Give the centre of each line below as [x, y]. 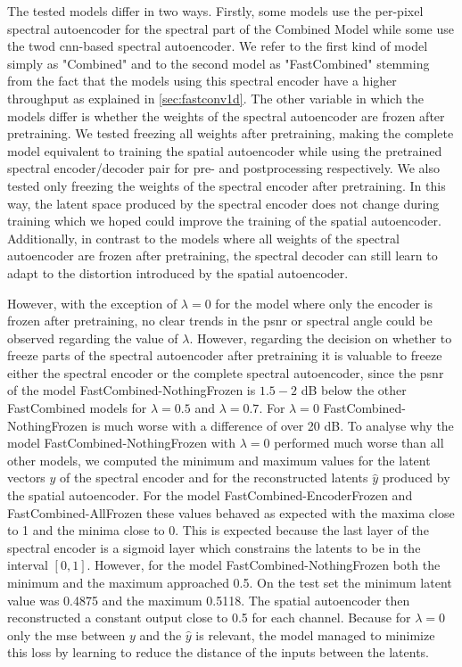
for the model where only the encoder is [324, 303]
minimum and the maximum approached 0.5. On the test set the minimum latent [230, 582]
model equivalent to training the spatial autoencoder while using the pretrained [225, 150]
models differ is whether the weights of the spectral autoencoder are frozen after [226, 115]
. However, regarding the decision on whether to [321, 338]
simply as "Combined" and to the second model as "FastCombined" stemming [219, 63]
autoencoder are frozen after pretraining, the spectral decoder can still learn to [223, 255]
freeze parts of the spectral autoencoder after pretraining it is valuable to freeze [225, 355]
